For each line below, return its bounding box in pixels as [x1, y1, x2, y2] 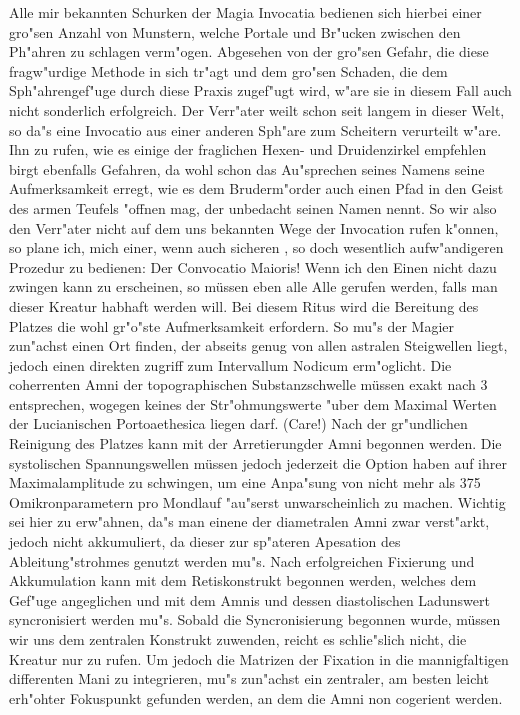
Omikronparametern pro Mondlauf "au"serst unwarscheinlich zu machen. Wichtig [9, 491, 506, 512]
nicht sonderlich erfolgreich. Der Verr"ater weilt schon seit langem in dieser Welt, [9, 99, 505, 120]
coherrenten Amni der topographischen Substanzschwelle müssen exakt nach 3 [9, 374, 488, 395]
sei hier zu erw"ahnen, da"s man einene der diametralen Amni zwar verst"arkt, [9, 511, 490, 532]
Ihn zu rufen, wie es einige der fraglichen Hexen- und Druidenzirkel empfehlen [9, 139, 487, 160]
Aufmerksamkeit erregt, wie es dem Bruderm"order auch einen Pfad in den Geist [9, 178, 504, 199]
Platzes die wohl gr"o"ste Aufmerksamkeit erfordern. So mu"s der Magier [9, 315, 455, 336]
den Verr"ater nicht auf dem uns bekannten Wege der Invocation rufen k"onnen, [9, 217, 499, 238]
